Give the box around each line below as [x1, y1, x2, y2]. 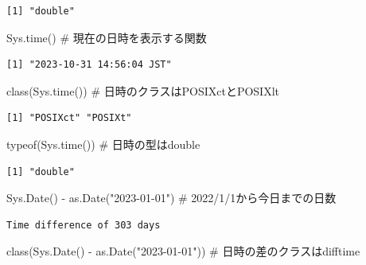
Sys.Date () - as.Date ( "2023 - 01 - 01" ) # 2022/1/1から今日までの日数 [6, 189, 337, 206]
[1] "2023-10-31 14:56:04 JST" [6, 59, 172, 71]
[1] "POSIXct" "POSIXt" [6, 112, 132, 124]
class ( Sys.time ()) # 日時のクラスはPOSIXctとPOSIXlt [6, 82, 279, 99]
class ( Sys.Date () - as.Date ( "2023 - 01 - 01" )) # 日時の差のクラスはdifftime [6, 243, 360, 259]
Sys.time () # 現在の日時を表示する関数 [6, 29, 207, 45]
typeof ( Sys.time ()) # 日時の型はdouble [6, 135, 201, 152]
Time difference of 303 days [6, 219, 161, 231]
